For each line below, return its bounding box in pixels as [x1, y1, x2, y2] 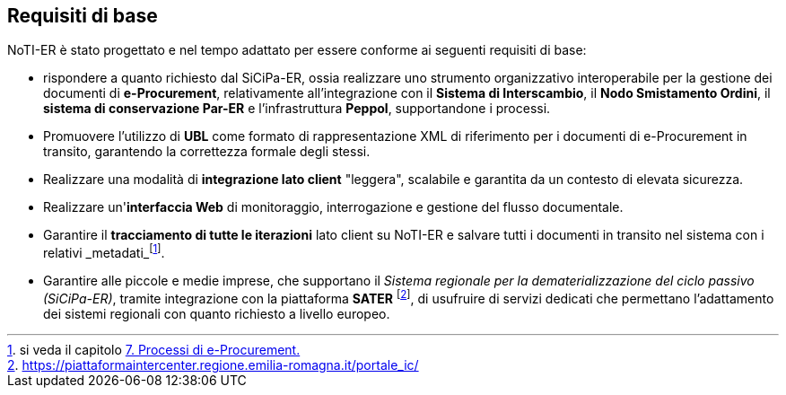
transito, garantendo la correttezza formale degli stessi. [43, 144, 371, 160]
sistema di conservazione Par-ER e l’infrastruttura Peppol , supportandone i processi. [43, 101, 551, 117]
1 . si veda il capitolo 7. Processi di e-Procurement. [7, 341, 301, 357]
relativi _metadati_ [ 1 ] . [43, 242, 165, 261]
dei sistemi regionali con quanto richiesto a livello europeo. [43, 305, 390, 321]
